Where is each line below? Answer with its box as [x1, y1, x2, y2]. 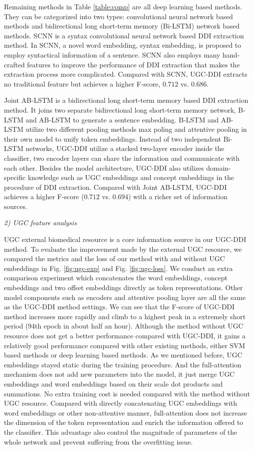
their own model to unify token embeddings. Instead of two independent [4, 133, 221, 144]
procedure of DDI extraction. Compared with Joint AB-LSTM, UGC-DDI [4, 181, 227, 192]
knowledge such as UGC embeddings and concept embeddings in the [28, 172, 234, 182]
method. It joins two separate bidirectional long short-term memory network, [4, 104, 236, 115]
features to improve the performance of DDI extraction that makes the [27, 59, 240, 69]
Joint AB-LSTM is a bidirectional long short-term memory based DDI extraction [4, 95, 249, 105]
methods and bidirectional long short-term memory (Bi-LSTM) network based [4, 21, 240, 31]
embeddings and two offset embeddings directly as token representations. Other [4, 282, 243, 293]
